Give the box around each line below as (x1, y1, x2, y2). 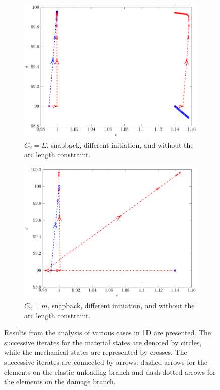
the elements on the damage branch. (4, 376, 116, 387)
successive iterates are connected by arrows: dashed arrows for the (4, 357, 208, 367)
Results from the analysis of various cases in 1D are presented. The (4, 327, 211, 338)
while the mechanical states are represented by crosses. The (4, 347, 187, 357)
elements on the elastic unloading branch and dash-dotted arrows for (4, 366, 216, 377)
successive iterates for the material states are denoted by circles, (4, 337, 202, 347)
